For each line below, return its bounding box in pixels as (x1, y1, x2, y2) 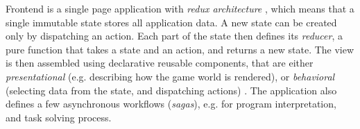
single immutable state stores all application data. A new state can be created (6, 15, 337, 29)
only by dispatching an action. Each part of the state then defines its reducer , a (6, 28, 343, 43)
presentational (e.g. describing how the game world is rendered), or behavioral (6, 69, 335, 83)
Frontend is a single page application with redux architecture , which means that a (6, 1, 354, 15)
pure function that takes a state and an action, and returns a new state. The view (6, 42, 354, 56)
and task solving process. (6, 110, 112, 124)
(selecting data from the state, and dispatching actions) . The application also (6, 83, 337, 97)
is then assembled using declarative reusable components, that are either (6, 55, 314, 70)
